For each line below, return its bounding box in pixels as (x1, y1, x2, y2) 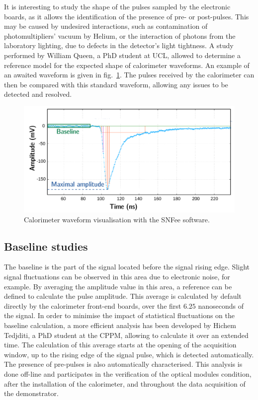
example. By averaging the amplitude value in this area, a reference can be (4, 281, 232, 291)
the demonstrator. (4, 388, 59, 399)
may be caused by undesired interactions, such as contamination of (4, 21, 208, 31)
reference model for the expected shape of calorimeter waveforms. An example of (4, 60, 250, 70)
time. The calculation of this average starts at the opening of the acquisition (4, 339, 237, 350)
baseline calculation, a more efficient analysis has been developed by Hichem (4, 320, 236, 330)
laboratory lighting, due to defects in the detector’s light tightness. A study (4, 40, 234, 51)
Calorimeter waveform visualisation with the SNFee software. (24, 214, 210, 224)
